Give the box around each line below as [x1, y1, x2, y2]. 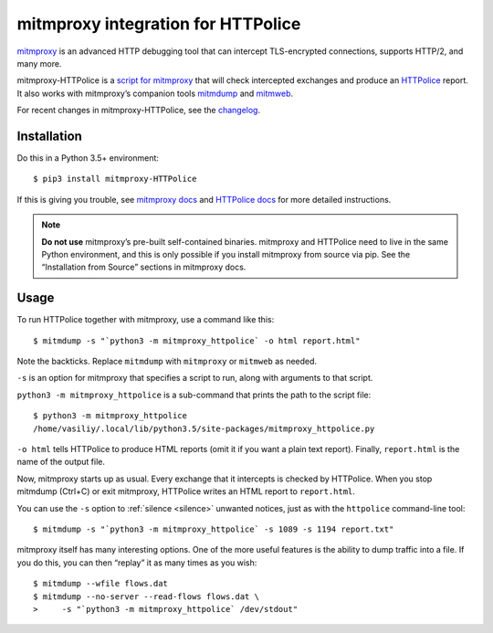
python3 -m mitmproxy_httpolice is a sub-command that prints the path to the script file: [16, 389, 372, 400]
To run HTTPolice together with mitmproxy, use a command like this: [16, 314, 275, 325]
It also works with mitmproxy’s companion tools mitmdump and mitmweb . [16, 88, 294, 99]
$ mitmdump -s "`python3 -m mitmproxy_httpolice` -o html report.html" [33, 335, 361, 346]
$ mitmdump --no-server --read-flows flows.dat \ [33, 591, 260, 602]
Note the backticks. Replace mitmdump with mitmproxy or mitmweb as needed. [16, 356, 318, 367]
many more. [16, 58, 62, 69]
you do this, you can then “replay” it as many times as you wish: [16, 557, 257, 568]
